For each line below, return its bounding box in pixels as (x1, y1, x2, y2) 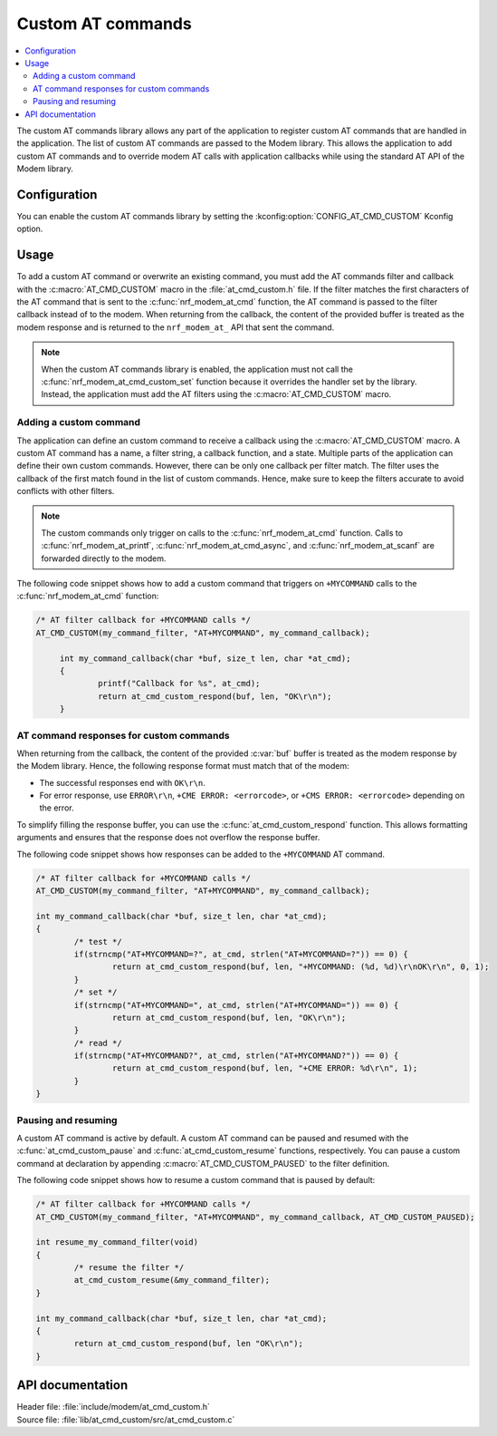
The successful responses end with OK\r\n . (39, 777, 205, 788)
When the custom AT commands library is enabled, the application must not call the (41, 364, 353, 374)
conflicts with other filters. (16, 486, 115, 497)
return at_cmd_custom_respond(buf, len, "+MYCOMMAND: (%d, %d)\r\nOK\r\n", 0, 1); (111, 962, 490, 972)
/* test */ (73, 936, 122, 946)
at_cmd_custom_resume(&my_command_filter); (73, 1275, 271, 1286)
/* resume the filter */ (73, 1263, 185, 1273)
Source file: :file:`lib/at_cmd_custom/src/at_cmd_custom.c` (16, 1414, 235, 1425)
